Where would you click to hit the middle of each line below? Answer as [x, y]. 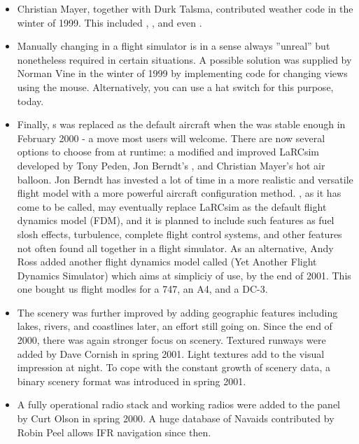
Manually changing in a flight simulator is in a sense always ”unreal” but [174, 46]
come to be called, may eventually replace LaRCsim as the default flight [172, 206]
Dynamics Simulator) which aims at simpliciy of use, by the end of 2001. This [184, 275]
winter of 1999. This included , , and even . [110, 22]
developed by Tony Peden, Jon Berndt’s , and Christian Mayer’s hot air [171, 165]
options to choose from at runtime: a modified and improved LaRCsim [168, 152]
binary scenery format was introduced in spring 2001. [132, 381]
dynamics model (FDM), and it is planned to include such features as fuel [176, 220]
